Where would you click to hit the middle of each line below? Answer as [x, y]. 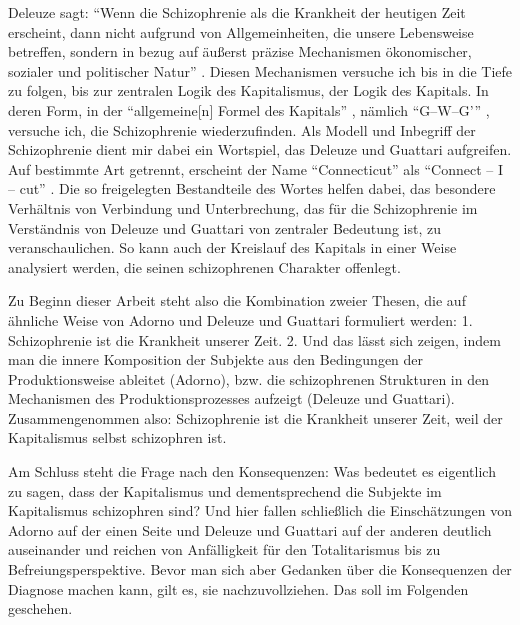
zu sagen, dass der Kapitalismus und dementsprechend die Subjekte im [225, 490]
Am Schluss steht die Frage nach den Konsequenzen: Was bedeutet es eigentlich [252, 471]
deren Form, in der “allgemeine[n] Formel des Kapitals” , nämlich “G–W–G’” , [249, 109]
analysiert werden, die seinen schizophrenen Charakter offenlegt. [204, 266]
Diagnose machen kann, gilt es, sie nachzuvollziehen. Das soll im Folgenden [238, 588]
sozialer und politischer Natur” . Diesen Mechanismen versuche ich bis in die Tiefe [260, 70]
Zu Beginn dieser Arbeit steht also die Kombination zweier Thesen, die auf [237, 300]
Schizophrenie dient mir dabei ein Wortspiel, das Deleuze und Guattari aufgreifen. [260, 149]
